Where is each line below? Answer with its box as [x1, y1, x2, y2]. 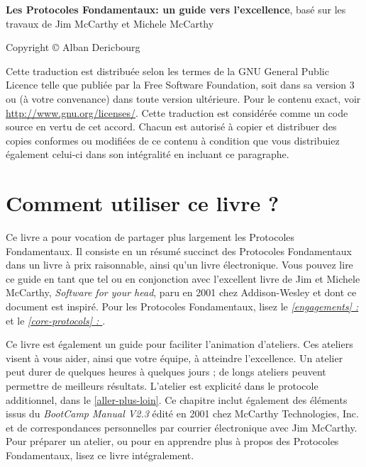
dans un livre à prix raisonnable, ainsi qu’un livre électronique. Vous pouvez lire [6, 257, 353, 272]
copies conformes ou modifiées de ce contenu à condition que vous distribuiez [6, 133, 340, 147]
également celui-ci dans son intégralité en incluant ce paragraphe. [6, 147, 289, 162]
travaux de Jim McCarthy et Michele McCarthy [6, 16, 214, 30]
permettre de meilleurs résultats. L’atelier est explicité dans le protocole [6, 378, 318, 393]
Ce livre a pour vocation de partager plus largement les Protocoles [6, 230, 295, 244]
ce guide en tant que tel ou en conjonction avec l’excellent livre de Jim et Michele [6, 271, 360, 286]
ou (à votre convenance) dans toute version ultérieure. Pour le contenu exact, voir [6, 91, 361, 106]
